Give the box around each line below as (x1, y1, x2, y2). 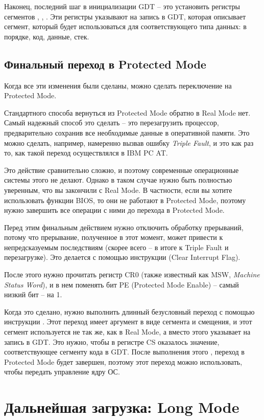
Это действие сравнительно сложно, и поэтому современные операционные (4, 164, 239, 175)
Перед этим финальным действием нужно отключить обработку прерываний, (4, 222, 244, 232)
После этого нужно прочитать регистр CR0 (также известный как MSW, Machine (4, 269, 260, 280)
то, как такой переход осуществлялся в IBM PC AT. (4, 147, 168, 158)
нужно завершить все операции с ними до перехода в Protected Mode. (4, 205, 225, 215)
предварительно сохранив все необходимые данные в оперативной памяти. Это (4, 127, 250, 138)
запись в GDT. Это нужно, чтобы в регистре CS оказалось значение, (4, 336, 220, 347)
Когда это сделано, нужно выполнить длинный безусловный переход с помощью (4, 306, 255, 317)
